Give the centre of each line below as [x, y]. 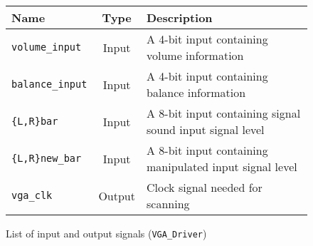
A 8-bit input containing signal [224, 113]
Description [180, 17]
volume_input [47, 47]
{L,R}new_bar [47, 158]
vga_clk [32, 195]
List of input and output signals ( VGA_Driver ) [106, 233]
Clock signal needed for [205, 187]
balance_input [49, 84]
